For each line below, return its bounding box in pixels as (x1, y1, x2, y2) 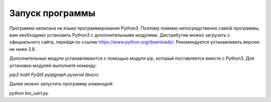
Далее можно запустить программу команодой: (9, 81, 114, 87)
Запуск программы (9, 8, 95, 19)
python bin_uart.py (9, 90, 49, 96)
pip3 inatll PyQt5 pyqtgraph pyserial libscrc (9, 71, 99, 77)
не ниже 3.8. (9, 46, 36, 52)
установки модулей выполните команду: (9, 62, 97, 68)
